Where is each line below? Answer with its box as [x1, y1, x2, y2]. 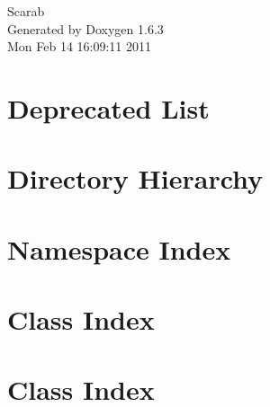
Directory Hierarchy [7, 160, 264, 197]
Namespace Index [7, 230, 231, 267]
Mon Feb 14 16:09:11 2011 [7, 37, 152, 56]
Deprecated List [7, 89, 210, 126]
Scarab [7, 2, 45, 20]
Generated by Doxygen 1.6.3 [7, 19, 164, 38]
